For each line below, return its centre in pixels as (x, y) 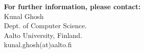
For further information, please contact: (72, 6)
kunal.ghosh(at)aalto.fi (38, 44)
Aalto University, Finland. (43, 35)
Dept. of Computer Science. (46, 26)
